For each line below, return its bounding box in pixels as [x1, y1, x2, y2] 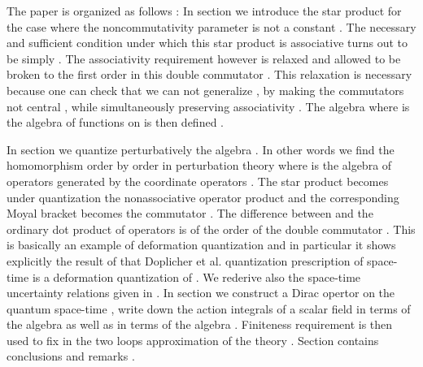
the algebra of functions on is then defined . [7, 114, 224, 131]
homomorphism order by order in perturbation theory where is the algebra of [7, 157, 392, 174]
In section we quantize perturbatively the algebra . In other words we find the [7, 140, 395, 158]
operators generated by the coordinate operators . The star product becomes [7, 172, 389, 189]
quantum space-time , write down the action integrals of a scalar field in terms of [7, 300, 411, 317]
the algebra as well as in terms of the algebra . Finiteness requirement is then [7, 316, 393, 333]
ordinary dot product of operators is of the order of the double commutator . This [7, 220, 416, 237]
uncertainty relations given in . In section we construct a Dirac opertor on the [7, 284, 395, 301]
